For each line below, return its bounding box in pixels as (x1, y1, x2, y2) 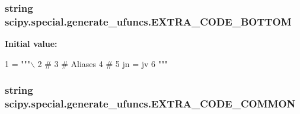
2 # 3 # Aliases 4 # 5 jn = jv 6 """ (37, 57, 168, 69)
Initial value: (5, 37, 58, 50)
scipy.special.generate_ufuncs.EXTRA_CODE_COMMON (5, 96, 296, 111)
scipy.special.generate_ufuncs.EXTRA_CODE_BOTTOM (5, 14, 292, 28)
